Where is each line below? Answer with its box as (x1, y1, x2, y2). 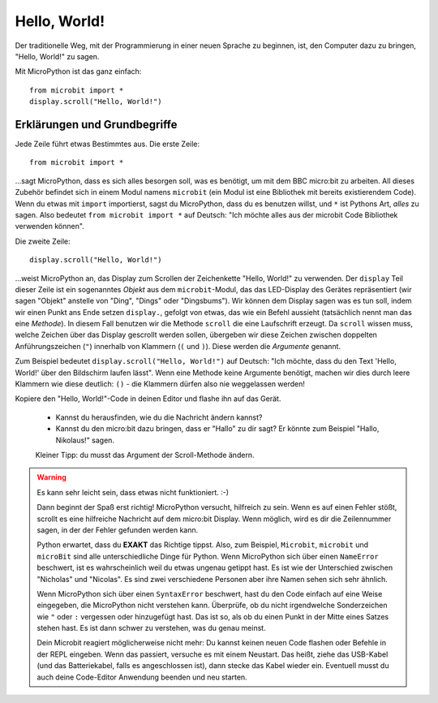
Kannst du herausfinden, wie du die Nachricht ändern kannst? (55, 412, 263, 422)
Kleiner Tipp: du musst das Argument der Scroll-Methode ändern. (35, 451, 255, 459)
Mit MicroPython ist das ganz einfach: (15, 67, 142, 76)
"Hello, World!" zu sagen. (15, 51, 100, 61)
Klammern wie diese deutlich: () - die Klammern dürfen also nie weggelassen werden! (15, 379, 306, 389)
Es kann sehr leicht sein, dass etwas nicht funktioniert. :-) (36, 487, 230, 497)
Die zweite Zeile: (15, 236, 71, 246)
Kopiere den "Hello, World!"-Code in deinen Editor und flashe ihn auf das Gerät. (15, 394, 281, 403)
